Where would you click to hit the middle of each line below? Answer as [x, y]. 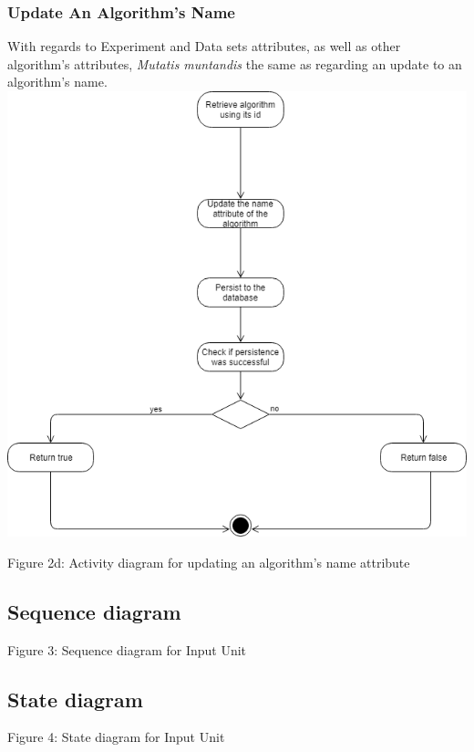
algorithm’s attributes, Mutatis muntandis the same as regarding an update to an [235, 63]
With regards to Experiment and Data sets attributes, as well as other [204, 46]
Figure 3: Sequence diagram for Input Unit [127, 649]
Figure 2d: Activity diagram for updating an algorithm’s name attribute [209, 562]
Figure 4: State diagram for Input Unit [116, 737]
